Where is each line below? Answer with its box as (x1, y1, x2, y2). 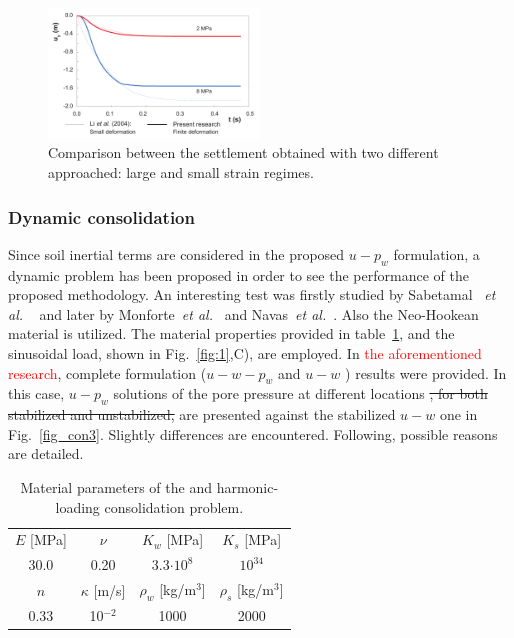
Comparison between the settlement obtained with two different (48, 142, 439, 163)
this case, (8, 383, 65, 404)
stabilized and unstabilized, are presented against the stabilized (8, 404, 396, 425)
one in (439, 404, 478, 425)
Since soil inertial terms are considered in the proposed (8, 243, 345, 264)
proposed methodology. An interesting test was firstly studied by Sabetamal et (8, 284, 496, 305)
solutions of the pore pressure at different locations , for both (113, 383, 488, 404)
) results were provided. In (345, 362, 507, 383)
